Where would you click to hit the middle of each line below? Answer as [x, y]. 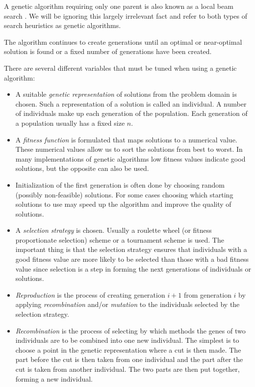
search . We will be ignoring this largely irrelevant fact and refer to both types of [126, 15]
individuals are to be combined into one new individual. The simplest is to [127, 340]
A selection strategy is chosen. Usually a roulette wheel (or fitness [114, 230]
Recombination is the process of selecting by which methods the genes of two [130, 330]
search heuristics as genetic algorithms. [63, 25]
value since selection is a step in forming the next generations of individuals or [133, 268]
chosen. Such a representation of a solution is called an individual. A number [131, 103]
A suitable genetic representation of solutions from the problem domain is [126, 94]
